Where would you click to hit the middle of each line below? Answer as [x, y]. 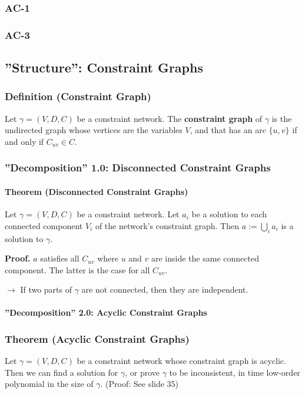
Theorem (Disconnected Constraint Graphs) [97, 191]
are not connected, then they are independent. [165, 289]
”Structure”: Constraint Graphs [104, 67]
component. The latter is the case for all [77, 269]
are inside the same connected [205, 258]
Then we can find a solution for [62, 372]
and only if [24, 141]
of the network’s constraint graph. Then [167, 225]
